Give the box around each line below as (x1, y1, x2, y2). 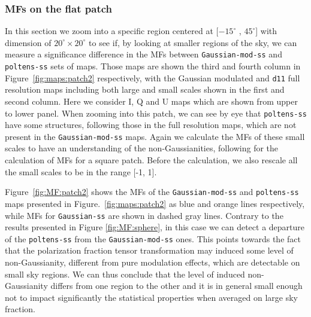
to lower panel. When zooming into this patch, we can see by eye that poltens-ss (5, 106, 307, 119)
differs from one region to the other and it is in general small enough (50, 279, 303, 292)
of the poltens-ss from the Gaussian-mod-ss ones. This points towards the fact (5, 232, 301, 245)
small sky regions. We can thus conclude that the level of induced (5, 267, 245, 280)
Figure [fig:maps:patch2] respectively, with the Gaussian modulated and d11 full (5, 71, 300, 84)
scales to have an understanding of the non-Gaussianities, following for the (5, 142, 279, 154)
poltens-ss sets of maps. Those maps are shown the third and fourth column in (5, 60, 301, 72)
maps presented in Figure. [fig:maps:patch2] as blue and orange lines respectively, (5, 197, 305, 209)
